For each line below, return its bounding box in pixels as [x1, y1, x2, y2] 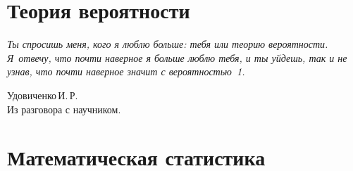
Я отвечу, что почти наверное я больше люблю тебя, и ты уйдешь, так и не [7, 50, 347, 65]
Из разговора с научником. [7, 101, 121, 116]
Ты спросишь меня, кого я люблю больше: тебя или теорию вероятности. [7, 37, 328, 51]
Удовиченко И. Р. [7, 87, 78, 102]
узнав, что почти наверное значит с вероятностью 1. [7, 64, 245, 79]
